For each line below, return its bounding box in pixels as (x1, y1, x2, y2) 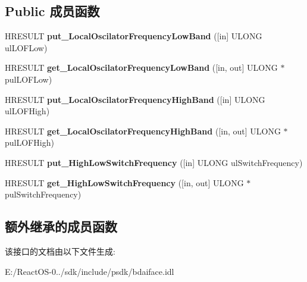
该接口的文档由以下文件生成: (5, 245, 115, 257)
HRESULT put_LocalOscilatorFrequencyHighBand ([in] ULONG (5, 93, 265, 105)
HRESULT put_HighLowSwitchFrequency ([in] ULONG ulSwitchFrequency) (5, 156, 303, 168)
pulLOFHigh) (5, 136, 54, 149)
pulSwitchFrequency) (5, 188, 82, 200)
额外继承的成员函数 (5, 217, 117, 236)
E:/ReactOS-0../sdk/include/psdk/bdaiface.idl (5, 265, 174, 277)
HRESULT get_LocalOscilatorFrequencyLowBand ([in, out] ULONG (5, 61, 278, 74)
